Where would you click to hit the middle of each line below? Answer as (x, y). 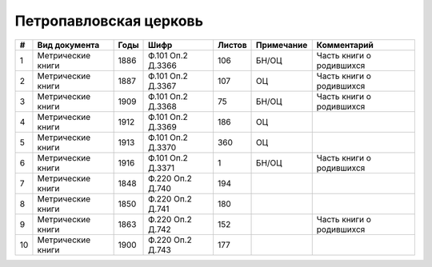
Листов (232, 45)
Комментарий (345, 45)
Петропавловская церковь (109, 21)
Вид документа (68, 45)
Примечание (282, 45)
